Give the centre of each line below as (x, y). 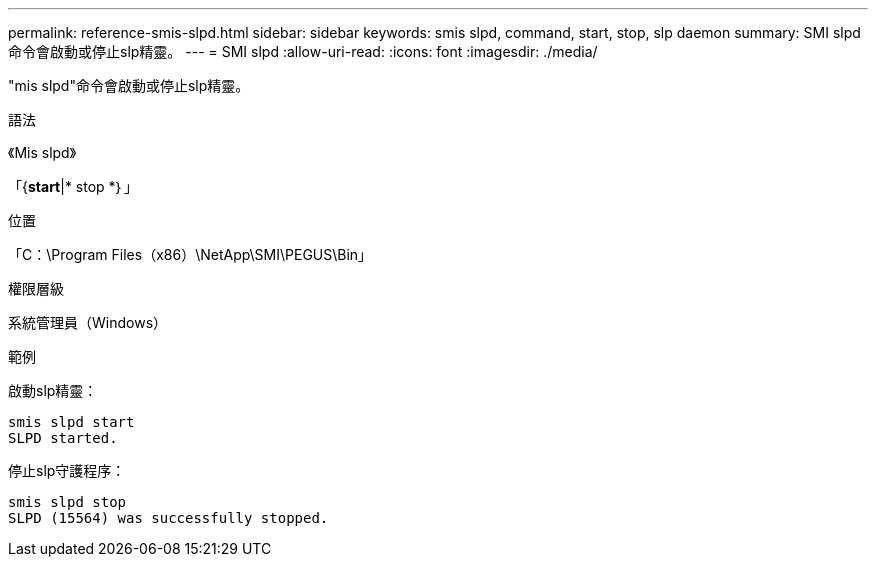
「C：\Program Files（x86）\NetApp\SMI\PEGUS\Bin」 (190, 254)
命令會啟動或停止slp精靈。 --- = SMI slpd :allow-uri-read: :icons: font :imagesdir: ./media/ (303, 51)
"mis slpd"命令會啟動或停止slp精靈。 (129, 85)
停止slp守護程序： (67, 470)
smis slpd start (71, 422)
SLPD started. (63, 438)
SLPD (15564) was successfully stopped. (168, 518)
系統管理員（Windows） (88, 322)
